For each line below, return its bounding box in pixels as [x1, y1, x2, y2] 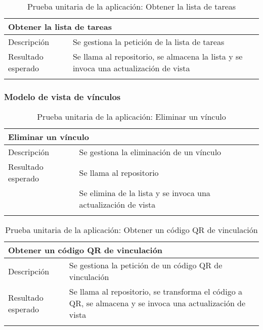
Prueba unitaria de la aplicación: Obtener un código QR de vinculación [5, 224, 258, 236]
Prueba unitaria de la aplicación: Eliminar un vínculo [37, 111, 226, 123]
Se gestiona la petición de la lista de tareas [72, 36, 225, 48]
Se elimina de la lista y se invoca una [79, 187, 210, 199]
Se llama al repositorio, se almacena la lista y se [72, 51, 243, 62]
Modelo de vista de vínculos [4, 90, 121, 103]
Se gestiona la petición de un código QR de [69, 259, 223, 271]
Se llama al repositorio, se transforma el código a [69, 286, 242, 298]
